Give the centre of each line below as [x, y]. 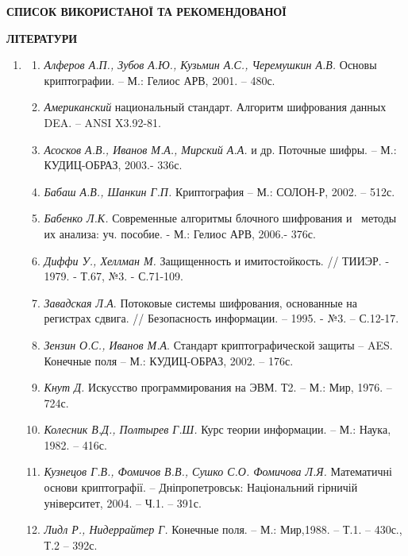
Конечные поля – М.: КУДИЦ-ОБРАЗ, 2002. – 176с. [169, 360]
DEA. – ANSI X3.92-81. [102, 122]
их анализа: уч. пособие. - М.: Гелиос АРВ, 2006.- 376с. [180, 233]
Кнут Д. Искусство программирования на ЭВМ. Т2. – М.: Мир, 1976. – [218, 387]
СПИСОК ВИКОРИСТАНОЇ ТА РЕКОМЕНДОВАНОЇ [146, 11]
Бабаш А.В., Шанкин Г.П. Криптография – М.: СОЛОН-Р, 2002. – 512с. [219, 191]
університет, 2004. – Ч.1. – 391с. [123, 502]
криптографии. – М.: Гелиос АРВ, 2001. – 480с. [160, 80]
